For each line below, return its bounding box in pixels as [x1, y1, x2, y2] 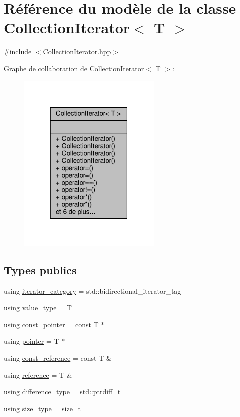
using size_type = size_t [4, 403, 81, 413]
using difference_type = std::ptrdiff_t [4, 386, 121, 397]
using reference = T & [4, 369, 72, 380]
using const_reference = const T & [4, 352, 112, 363]
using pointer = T [4, 336, 59, 346]
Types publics [4, 262, 77, 277]
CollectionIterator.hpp [43, 46, 111, 57]
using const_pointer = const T [4, 319, 99, 329]
